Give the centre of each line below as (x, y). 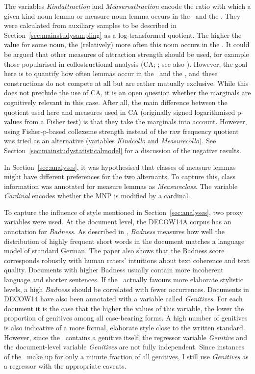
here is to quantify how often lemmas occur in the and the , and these (111, 73)
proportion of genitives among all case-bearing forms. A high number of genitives (126, 318)
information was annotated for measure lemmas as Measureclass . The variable (121, 186)
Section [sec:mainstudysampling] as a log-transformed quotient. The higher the (123, 35)
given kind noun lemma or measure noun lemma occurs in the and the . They (122, 15)
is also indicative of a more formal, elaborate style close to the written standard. (125, 327)
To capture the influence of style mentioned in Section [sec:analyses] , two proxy (124, 212)
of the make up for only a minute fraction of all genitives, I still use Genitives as (126, 356)
